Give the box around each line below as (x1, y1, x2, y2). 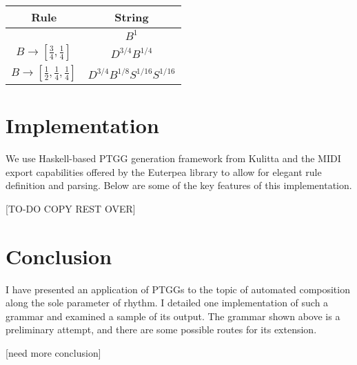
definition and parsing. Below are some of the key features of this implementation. (6, 178, 352, 193)
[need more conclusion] (6, 346, 101, 359)
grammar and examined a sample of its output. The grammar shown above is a (6, 308, 340, 323)
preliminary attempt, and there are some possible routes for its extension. (6, 322, 317, 337)
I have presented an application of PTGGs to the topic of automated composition (6, 282, 350, 296)
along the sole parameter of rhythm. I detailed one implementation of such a (6, 295, 329, 310)
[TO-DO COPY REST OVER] (6, 201, 136, 215)
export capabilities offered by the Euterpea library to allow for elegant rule (6, 164, 322, 179)
